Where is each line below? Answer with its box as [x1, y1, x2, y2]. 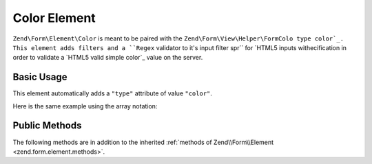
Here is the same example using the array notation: [12, 102, 158, 110]
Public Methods [12, 120, 82, 132]
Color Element [12, 10, 96, 25]
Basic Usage [12, 71, 68, 83]
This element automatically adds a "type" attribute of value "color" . [12, 89, 213, 97]
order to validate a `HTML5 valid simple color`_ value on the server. [12, 54, 203, 62]
